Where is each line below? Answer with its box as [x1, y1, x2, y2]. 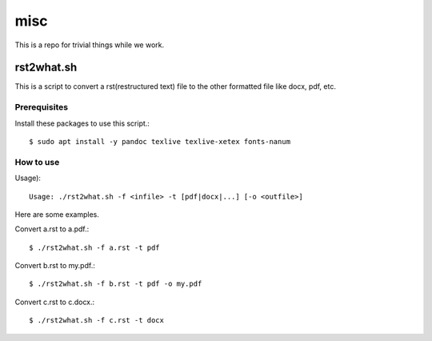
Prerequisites [14, 102, 68, 113]
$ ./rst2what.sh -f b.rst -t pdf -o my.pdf [29, 279, 202, 288]
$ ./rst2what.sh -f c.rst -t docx [29, 316, 164, 325]
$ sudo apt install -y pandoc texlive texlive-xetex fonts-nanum [29, 137, 291, 146]
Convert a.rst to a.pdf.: [14, 224, 90, 234]
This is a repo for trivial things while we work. [14, 40, 165, 50]
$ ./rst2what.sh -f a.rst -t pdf [29, 243, 160, 252]
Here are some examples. [14, 209, 100, 219]
